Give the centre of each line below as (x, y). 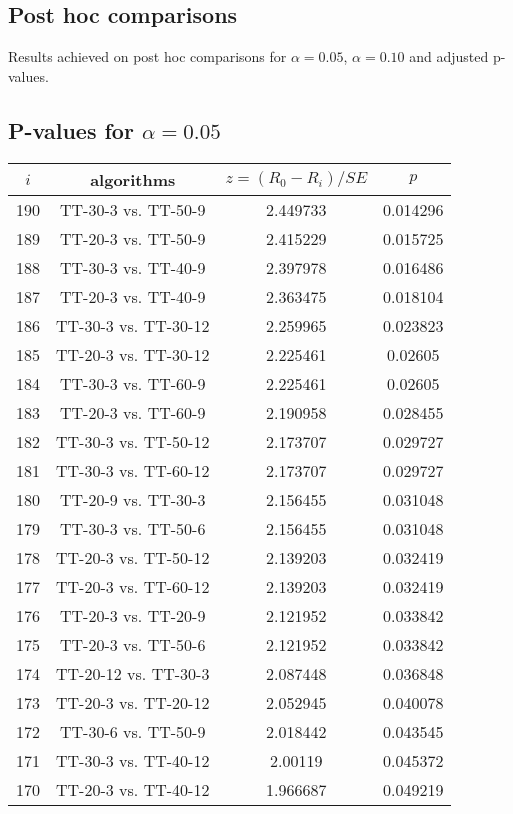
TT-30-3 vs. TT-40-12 (133, 760)
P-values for (71, 129)
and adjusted (449, 56)
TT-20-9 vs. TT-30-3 (133, 499)
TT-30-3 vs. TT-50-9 (133, 209)
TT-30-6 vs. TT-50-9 (133, 731)
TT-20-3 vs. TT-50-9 (133, 238)
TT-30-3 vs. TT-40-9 (133, 267)
